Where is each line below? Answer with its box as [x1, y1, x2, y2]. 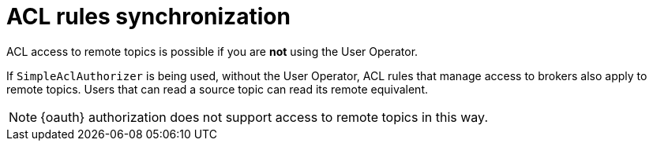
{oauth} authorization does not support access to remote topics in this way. [40, 108, 488, 125]
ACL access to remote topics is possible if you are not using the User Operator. [6, 44, 418, 58]
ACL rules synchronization [6, 3, 291, 30]
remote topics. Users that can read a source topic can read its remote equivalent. [6, 82, 428, 96]
